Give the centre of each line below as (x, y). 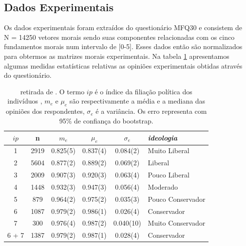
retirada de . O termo (52, 91)
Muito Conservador (177, 223)
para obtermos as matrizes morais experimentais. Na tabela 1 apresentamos (117, 56)
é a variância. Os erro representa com (151, 111)
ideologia (163, 137)
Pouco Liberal (169, 175)
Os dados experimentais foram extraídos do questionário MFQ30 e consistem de (123, 27)
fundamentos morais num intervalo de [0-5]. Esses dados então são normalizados (123, 46)
